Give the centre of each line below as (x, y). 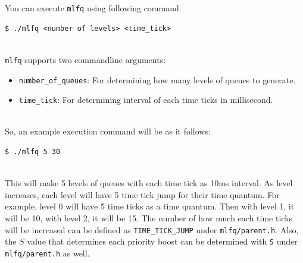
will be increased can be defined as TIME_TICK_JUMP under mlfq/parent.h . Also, (152, 229)
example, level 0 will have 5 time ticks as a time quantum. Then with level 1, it (150, 206)
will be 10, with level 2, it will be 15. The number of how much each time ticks (149, 217)
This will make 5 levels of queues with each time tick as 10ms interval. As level (149, 183)
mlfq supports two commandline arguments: (85, 59)
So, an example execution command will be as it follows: (108, 131)
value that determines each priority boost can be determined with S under (162, 241)
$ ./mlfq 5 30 (33, 152)
